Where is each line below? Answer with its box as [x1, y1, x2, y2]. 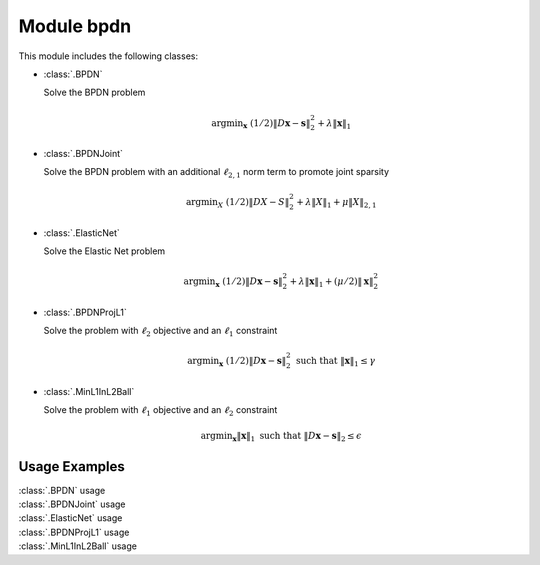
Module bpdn [18, 15, 132, 37]
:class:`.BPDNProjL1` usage [18, 526, 130, 538]
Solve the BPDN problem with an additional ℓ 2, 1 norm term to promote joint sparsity [43, 166, 390, 180]
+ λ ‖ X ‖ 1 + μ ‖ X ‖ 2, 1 [296, 196, 377, 210]
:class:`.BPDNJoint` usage [18, 498, 126, 510]
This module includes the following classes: [18, 50, 199, 62]
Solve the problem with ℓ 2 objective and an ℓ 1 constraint [43, 325, 278, 339]
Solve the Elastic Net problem [43, 245, 166, 257]
